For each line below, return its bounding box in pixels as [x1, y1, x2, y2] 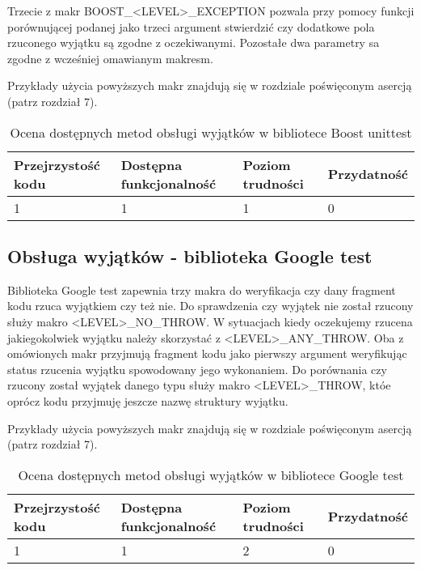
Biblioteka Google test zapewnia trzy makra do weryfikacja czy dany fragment [7, 281, 396, 298]
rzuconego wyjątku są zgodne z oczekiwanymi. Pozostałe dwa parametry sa [7, 34, 380, 51]
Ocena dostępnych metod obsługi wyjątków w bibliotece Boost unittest [10, 122, 412, 142]
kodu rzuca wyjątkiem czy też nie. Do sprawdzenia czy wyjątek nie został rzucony [7, 297, 414, 314]
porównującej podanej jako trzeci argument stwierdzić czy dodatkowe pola [7, 18, 375, 35]
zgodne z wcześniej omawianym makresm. [7, 49, 213, 66]
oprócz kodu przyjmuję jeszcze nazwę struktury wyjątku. [7, 392, 288, 409]
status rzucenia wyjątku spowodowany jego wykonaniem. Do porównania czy [7, 360, 387, 377]
